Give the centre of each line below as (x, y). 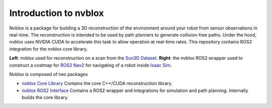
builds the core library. (45, 97)
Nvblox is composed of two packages (49, 74)
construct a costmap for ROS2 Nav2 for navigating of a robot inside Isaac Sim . (91, 65)
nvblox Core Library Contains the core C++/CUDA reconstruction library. (97, 83)
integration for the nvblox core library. (49, 49)
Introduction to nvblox (57, 13)
